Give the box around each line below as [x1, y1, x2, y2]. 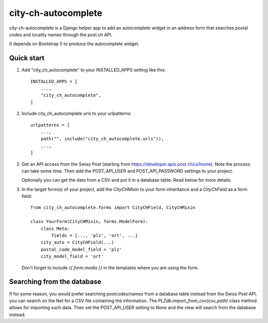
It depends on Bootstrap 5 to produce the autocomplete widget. [9, 41, 139, 47]
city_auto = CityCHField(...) [40, 239, 114, 245]
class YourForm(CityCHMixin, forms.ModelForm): [30, 219, 148, 224]
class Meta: [40, 225, 70, 231]
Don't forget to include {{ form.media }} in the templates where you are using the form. [21, 264, 199, 271]
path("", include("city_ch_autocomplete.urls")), [40, 136, 164, 142]
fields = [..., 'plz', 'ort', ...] [51, 233, 138, 238]
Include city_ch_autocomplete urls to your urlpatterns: [21, 110, 132, 116]
